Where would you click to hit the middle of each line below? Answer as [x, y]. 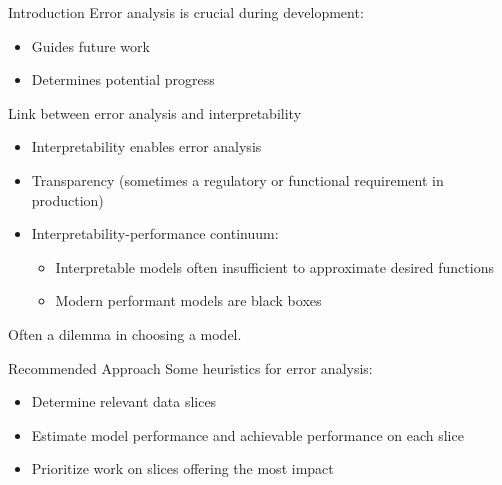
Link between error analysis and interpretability [155, 112]
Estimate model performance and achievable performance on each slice [247, 434]
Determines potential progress [123, 79]
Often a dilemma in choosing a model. [125, 333]
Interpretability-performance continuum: [155, 233]
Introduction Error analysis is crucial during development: [186, 12]
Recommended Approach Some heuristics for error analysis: [190, 367]
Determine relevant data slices [124, 401]
